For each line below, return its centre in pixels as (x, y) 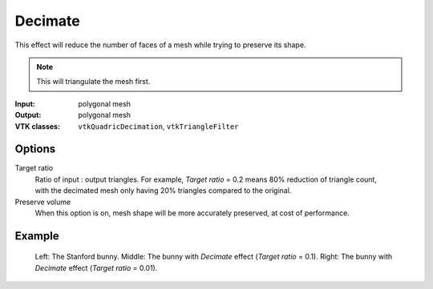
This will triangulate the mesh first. (93, 82)
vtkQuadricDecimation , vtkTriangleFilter (158, 126)
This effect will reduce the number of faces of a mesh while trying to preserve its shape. (160, 45)
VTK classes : (37, 126)
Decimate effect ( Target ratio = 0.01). (96, 267)
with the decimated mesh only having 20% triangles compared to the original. (163, 191)
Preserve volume (43, 202)
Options (35, 149)
